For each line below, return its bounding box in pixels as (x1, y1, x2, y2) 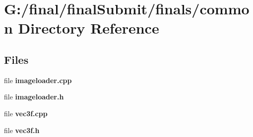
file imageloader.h (4, 91, 64, 102)
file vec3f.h (4, 125, 40, 135)
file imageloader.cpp (4, 75, 72, 85)
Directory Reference (18, 18, 159, 38)
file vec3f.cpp (4, 108, 48, 118)
